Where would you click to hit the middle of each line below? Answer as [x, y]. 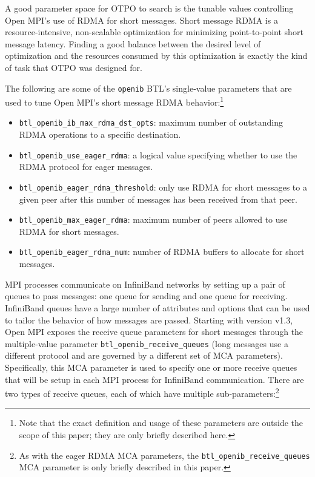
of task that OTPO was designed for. [74, 67]
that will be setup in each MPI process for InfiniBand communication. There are [154, 379]
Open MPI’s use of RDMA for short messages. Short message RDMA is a [141, 20]
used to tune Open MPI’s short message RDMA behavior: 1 [114, 101]
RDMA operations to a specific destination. [100, 134]
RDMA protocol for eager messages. [86, 167]
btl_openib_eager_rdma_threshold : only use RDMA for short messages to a [163, 187]
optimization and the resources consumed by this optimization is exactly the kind [156, 56]
